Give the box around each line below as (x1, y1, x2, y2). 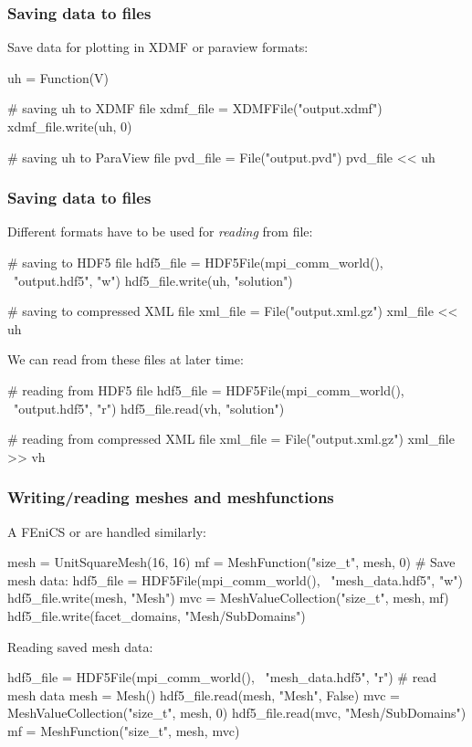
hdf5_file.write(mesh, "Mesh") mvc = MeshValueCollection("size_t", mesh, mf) (7, 588, 449, 607)
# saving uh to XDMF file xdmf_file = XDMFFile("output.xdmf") (7, 99, 383, 118)
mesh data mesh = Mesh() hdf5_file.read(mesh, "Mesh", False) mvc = (7, 685, 400, 704)
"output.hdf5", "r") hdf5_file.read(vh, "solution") (13, 398, 285, 417)
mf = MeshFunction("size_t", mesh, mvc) (7, 721, 240, 740)
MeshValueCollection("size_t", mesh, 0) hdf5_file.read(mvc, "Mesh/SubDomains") (7, 703, 467, 722)
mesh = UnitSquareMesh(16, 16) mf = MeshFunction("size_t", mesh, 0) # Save (7, 552, 456, 572)
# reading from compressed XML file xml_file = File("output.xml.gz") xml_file (7, 429, 455, 448)
